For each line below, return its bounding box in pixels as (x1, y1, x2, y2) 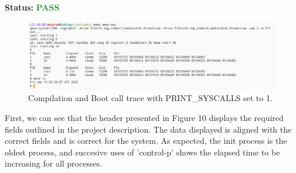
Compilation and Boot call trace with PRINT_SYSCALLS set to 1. (28, 92, 273, 104)
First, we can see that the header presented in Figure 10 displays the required (5, 111, 284, 123)
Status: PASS (5, 1, 60, 13)
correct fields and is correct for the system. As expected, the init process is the (5, 134, 287, 147)
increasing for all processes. (5, 157, 103, 169)
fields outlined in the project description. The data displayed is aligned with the (5, 123, 292, 135)
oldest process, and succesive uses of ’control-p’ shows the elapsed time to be (5, 146, 280, 158)
